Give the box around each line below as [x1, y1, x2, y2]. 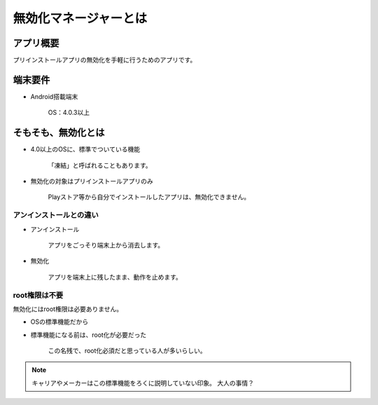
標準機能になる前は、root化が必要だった [30, 330, 147, 339]
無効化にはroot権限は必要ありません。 [13, 305, 122, 313]
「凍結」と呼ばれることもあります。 [48, 161, 152, 170]
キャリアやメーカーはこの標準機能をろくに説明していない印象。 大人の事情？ [31, 378, 255, 387]
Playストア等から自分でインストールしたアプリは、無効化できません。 [48, 193, 251, 201]
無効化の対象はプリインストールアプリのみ [30, 177, 153, 186]
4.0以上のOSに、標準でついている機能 [30, 145, 140, 153]
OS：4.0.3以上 [48, 109, 90, 117]
